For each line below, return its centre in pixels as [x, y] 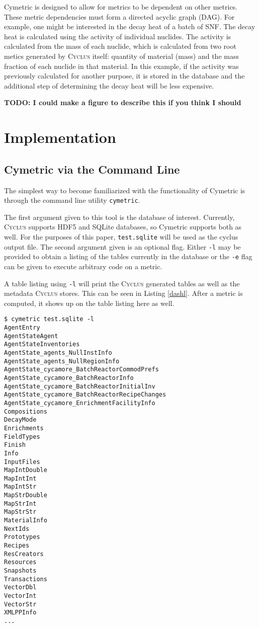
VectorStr [20, 604]
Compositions [26, 411]
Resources [20, 562]
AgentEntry [22, 328]
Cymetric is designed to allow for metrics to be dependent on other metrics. [121, 7]
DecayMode [20, 420]
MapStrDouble [26, 495]
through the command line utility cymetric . [72, 200]
